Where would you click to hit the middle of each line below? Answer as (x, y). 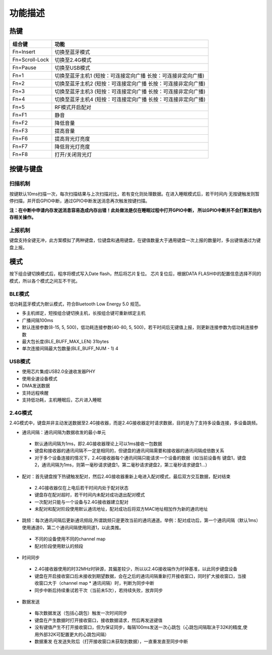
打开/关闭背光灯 (73, 155)
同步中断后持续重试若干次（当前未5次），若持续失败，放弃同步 (99, 590)
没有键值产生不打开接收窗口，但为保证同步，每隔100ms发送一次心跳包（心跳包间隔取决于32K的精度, (139, 627)
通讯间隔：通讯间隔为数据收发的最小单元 (64, 432)
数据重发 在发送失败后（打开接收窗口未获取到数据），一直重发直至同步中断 (111, 641)
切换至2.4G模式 (73, 60)
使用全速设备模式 (40, 378)
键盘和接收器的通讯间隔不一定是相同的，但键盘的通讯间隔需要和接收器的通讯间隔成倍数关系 (129, 451)
